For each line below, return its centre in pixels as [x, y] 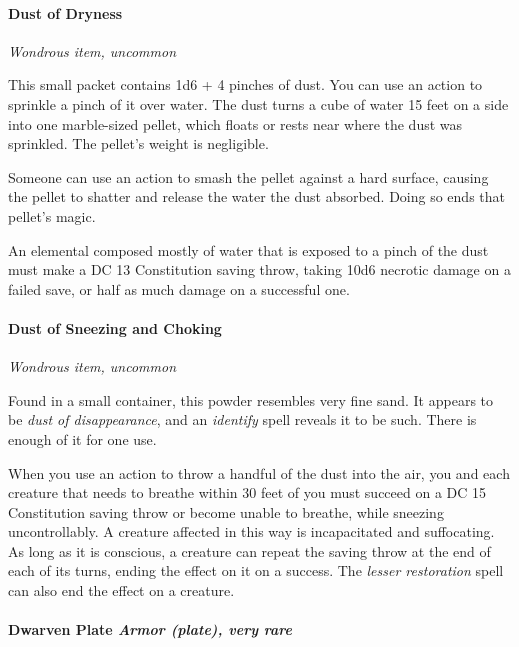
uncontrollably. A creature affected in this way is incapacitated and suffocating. [251, 531]
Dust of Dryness [65, 12]
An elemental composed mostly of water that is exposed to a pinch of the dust [248, 249]
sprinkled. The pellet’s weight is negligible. [138, 143]
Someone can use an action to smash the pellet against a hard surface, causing [248, 176]
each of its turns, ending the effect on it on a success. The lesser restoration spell [256, 570]
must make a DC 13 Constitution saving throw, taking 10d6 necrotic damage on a [259, 269]
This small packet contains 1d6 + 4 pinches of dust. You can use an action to [245, 84]
